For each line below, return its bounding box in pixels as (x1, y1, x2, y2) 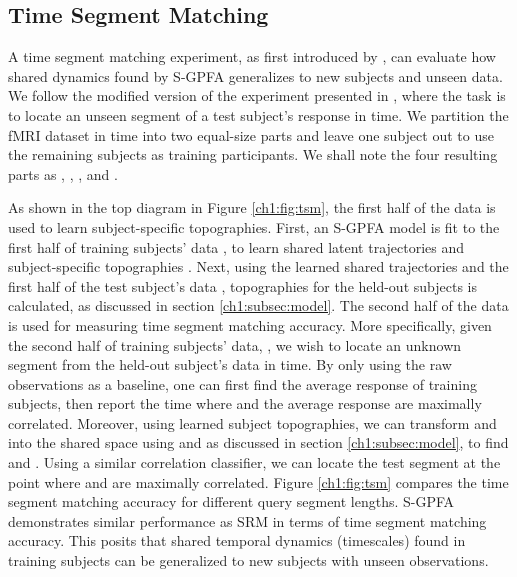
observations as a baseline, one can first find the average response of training (8, 373, 477, 394)
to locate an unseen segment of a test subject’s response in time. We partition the (8, 104, 509, 125)
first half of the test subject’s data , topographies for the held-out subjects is (8, 275, 477, 296)
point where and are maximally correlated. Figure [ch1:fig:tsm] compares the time (8, 471, 509, 492)
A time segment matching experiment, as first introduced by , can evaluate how (8, 46, 496, 67)
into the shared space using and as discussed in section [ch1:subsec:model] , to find (8, 432, 509, 453)
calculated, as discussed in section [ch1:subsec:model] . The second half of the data (8, 295, 509, 316)
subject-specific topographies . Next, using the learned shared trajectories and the (8, 256, 509, 277)
